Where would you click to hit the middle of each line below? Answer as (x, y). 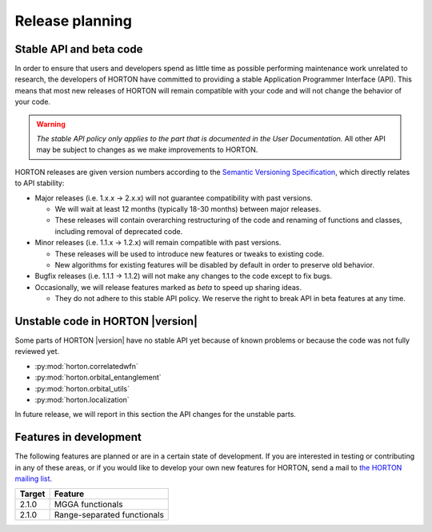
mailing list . (33, 478)
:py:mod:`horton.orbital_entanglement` (98, 377)
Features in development (78, 437)
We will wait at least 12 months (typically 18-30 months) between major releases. (188, 208)
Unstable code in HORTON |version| (106, 321)
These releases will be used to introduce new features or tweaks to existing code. (190, 254)
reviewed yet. (37, 351)
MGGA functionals (88, 505)
